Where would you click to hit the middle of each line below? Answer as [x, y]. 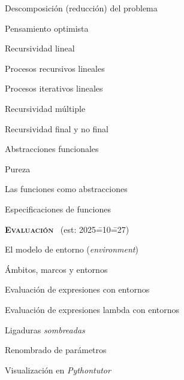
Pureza [18, 168]
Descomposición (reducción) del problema [81, 8]
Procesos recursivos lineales [55, 68]
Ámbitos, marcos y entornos [56, 269]
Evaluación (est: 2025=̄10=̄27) [67, 229]
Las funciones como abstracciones [66, 189]
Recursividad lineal [40, 48]
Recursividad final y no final [57, 128]
